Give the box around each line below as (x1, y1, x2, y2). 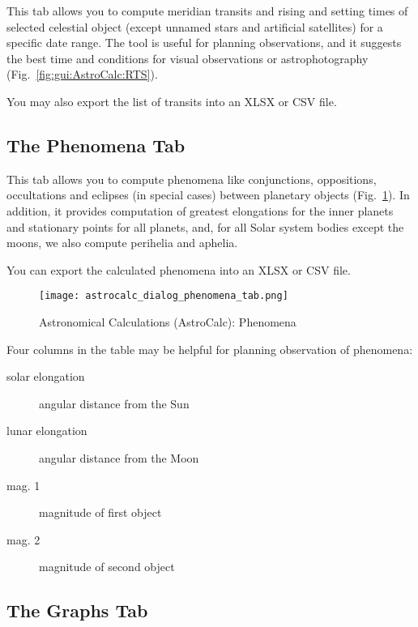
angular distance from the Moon (39, 449, 199, 466)
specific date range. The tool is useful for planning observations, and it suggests (6, 34, 402, 51)
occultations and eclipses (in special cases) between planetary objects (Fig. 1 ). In (6, 186, 410, 203)
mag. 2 (6, 531, 41, 548)
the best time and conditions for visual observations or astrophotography (6, 49, 369, 66)
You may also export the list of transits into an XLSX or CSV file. (6, 92, 337, 109)
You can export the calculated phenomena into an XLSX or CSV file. (6, 261, 351, 278)
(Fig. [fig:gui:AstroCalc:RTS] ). (6, 66, 158, 83)
